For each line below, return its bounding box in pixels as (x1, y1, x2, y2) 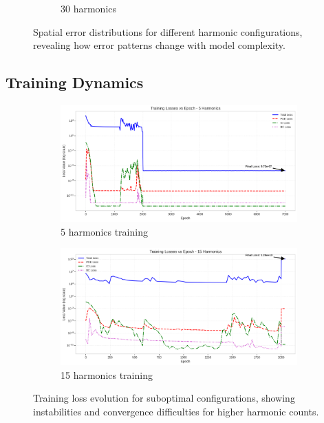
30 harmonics (61, 1, 117, 15)
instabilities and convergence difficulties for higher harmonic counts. (33, 404, 319, 418)
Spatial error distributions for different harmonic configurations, (33, 24, 303, 39)
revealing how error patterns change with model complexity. (33, 38, 285, 52)
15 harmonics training (61, 367, 153, 382)
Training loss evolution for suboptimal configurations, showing (33, 391, 295, 405)
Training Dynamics (6, 72, 144, 93)
